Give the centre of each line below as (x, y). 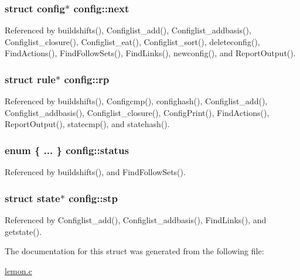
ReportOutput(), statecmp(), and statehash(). (87, 124)
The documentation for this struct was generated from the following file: (134, 251)
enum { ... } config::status (67, 150)
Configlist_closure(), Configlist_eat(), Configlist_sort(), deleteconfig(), (132, 41)
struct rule (30, 79)
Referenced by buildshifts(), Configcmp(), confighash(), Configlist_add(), (136, 101)
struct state (33, 198)
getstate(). (23, 231)
